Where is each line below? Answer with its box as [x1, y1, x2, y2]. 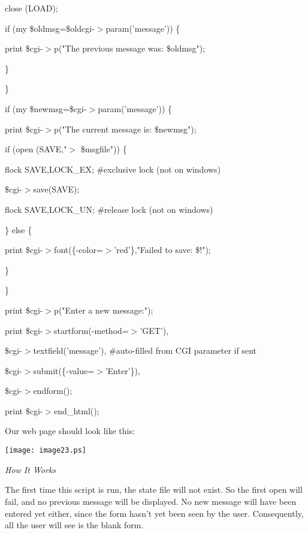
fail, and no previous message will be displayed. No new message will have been [5, 495, 297, 507]
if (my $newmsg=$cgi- [5, 102, 87, 115]
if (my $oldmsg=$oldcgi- [5, 22, 95, 34]
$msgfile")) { [80, 143, 127, 155]
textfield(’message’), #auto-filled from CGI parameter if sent [33, 344, 257, 357]
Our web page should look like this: [5, 424, 135, 437]
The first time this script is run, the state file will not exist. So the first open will [5, 483, 303, 496]
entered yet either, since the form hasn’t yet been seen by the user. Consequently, [5, 507, 304, 519]
